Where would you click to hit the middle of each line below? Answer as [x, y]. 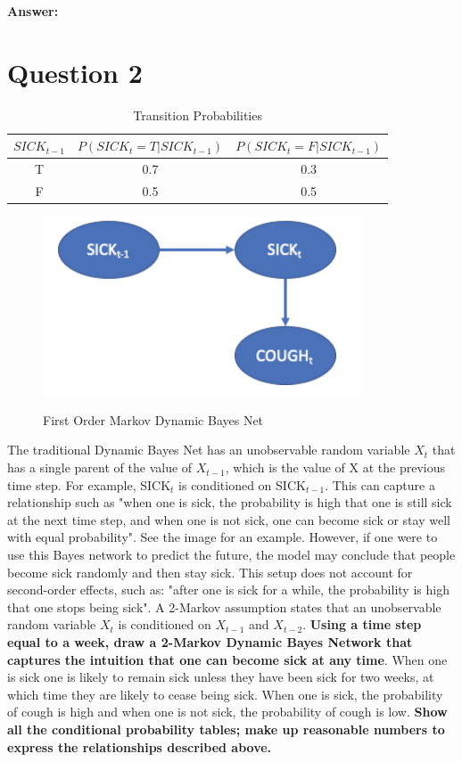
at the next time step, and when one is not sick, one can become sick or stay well [229, 519]
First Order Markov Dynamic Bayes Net [153, 419]
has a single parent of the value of [100, 467]
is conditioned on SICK [242, 484]
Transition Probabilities [198, 115]
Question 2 [75, 72]
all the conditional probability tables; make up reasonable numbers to [226, 729]
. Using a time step [362, 624]
